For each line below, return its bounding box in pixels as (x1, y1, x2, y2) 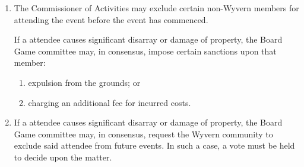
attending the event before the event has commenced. (14, 13, 208, 25)
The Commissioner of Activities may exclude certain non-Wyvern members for (14, 2, 299, 14)
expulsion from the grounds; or (28, 76, 141, 88)
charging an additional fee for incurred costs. (28, 96, 191, 108)
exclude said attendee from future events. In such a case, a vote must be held (14, 139, 295, 152)
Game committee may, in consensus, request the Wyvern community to (14, 127, 273, 140)
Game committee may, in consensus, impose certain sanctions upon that (14, 44, 277, 57)
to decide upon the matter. (14, 150, 112, 163)
